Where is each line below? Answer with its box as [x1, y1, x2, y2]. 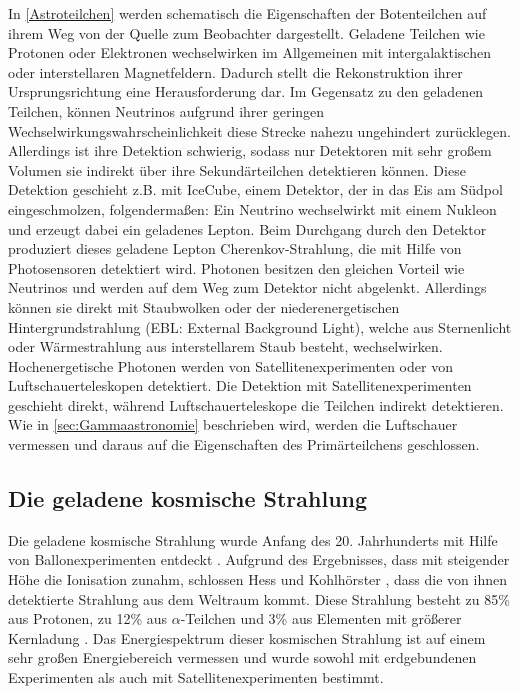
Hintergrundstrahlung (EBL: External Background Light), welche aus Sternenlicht [8, 316, 512, 337]
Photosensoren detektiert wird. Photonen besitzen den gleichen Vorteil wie [8, 257, 465, 278]
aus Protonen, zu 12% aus [8, 608, 168, 629]
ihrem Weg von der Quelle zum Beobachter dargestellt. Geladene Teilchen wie [8, 22, 485, 43]
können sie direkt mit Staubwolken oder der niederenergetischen [8, 296, 400, 317]
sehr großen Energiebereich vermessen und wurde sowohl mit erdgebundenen [8, 647, 477, 668]
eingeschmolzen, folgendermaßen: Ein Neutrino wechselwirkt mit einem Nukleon [8, 198, 497, 219]
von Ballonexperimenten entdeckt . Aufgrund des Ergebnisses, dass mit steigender [8, 549, 510, 570]
